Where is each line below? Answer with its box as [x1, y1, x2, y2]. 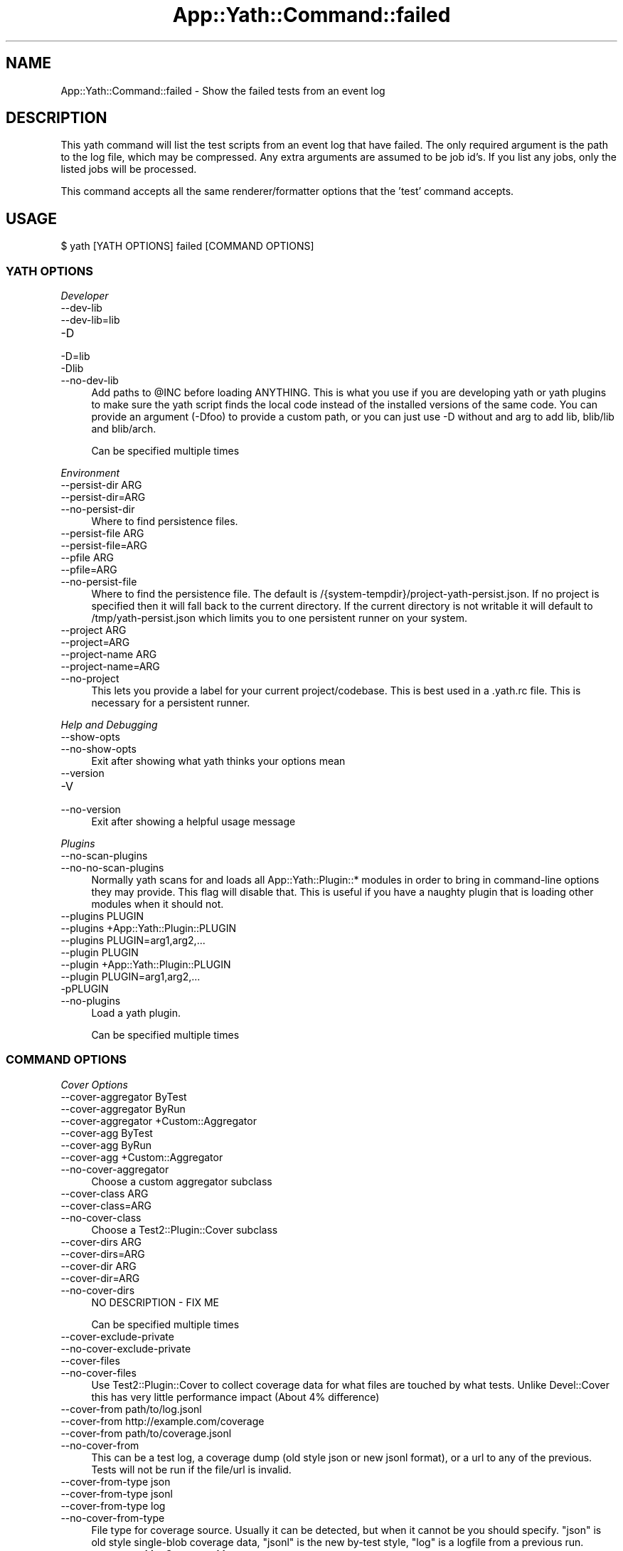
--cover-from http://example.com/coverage [60, 1414, 265, 1427]
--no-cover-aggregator [60, 1163, 169, 1175]
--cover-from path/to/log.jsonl [60, 1402, 202, 1415]
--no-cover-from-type [60, 1511, 165, 1524]
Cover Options [60, 1078, 128, 1091]
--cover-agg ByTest [60, 1126, 153, 1139]
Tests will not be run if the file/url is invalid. [91, 1463, 292, 1476]
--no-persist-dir [60, 503, 135, 516]
